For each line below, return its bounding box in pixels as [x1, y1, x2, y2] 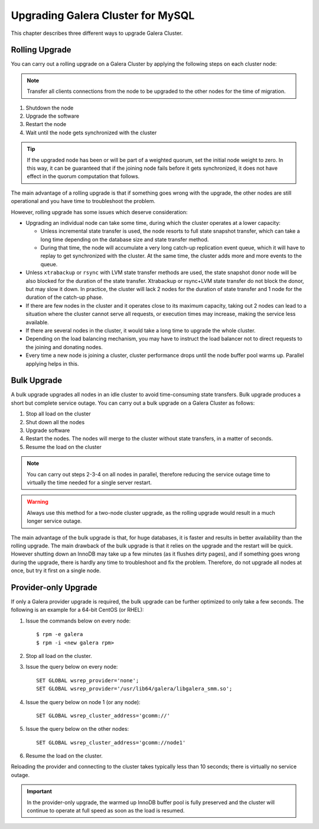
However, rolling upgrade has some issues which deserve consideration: [11, 208, 188, 215]
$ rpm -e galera [36, 631, 83, 638]
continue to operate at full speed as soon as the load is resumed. [27, 807, 185, 814]
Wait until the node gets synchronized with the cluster [25, 129, 157, 136]
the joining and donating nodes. [25, 343, 103, 350]
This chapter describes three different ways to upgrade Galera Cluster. [11, 30, 183, 37]
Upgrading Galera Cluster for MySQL [11, 9, 195, 22]
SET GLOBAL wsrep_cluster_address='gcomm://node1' [36, 739, 186, 746]
